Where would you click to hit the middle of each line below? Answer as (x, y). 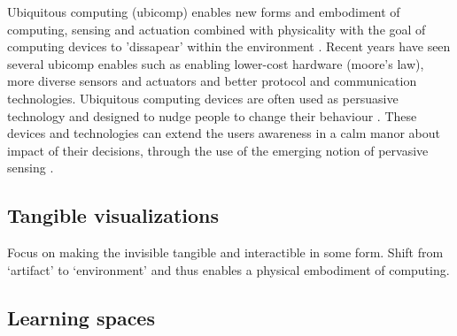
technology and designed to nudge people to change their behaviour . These (212, 115)
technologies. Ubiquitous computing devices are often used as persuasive (203, 98)
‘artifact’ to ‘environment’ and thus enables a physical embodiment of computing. (228, 269)
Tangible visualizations (113, 215)
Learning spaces (81, 317)
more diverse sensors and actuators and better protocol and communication (212, 81)
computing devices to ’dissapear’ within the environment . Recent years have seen (229, 46)
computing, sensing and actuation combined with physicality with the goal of (217, 29)
